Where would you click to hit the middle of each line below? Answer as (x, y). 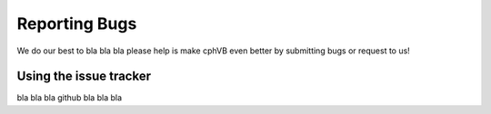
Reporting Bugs (77, 24)
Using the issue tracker (84, 76)
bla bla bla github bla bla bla (70, 98)
